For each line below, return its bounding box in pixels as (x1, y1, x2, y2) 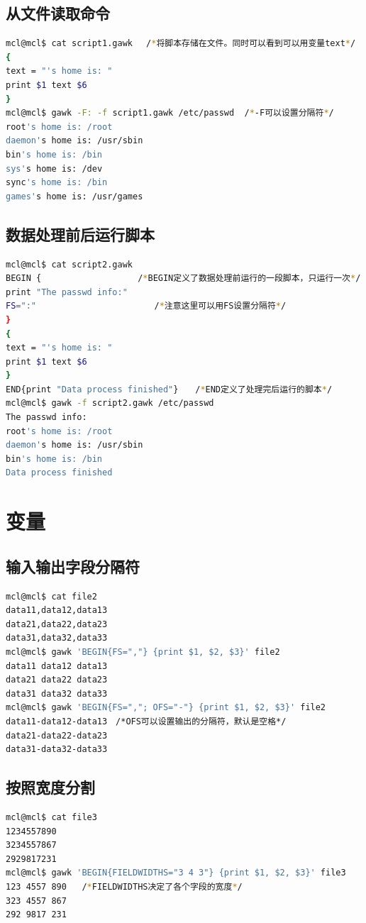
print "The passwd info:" (6, 287, 128, 297)
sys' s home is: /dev (6, 163, 103, 174)
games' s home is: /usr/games (6, 191, 143, 201)
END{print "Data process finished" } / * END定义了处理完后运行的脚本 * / (6, 384, 333, 394)
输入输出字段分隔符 (6, 555, 140, 577)
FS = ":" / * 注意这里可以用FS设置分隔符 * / (6, 301, 287, 311)
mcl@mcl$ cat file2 (6, 591, 97, 602)
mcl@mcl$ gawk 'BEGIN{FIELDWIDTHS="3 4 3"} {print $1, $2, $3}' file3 (6, 868, 346, 878)
